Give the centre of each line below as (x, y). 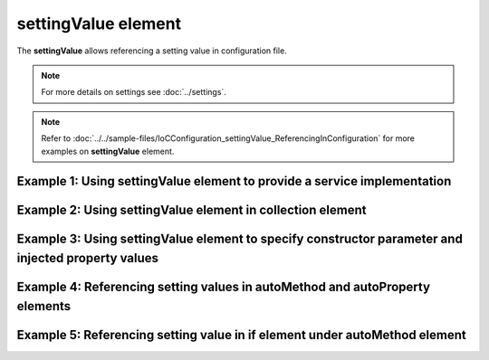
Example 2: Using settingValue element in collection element (192, 210)
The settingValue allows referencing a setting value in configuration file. (152, 51)
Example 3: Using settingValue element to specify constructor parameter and (240, 239)
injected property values (87, 258)
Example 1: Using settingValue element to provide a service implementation (234, 181)
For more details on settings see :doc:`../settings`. (134, 92)
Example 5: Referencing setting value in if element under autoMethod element (241, 335)
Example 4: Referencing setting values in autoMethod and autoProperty (223, 286)
